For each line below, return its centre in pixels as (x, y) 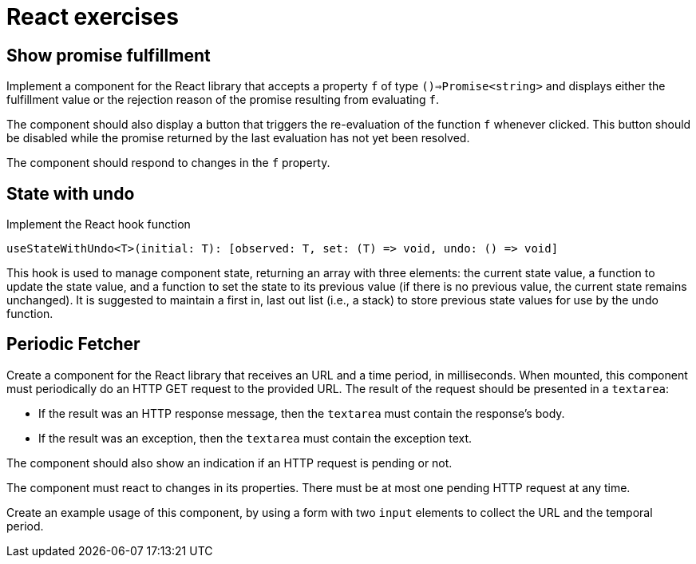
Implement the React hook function (99, 224)
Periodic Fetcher (73, 344)
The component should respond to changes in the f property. (168, 163)
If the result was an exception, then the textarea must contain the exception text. (255, 438)
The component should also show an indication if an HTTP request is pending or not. (229, 463)
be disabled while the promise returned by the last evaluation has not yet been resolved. (238, 138)
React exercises (93, 17)
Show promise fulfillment (109, 55)
